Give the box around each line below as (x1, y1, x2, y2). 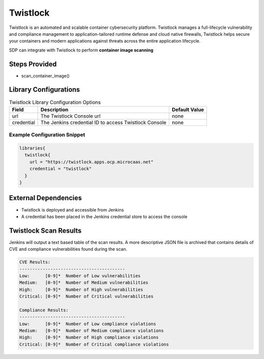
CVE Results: (19, 260, 51, 265)
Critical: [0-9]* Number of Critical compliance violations (19, 341, 169, 347)
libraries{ (19, 145, 45, 151)
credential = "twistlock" (29, 166, 92, 171)
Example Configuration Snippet (9, 131, 86, 138)
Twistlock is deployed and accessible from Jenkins (21, 207, 124, 213)
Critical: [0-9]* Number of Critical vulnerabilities (19, 294, 154, 299)
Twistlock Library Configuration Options (9, 98, 101, 105)
